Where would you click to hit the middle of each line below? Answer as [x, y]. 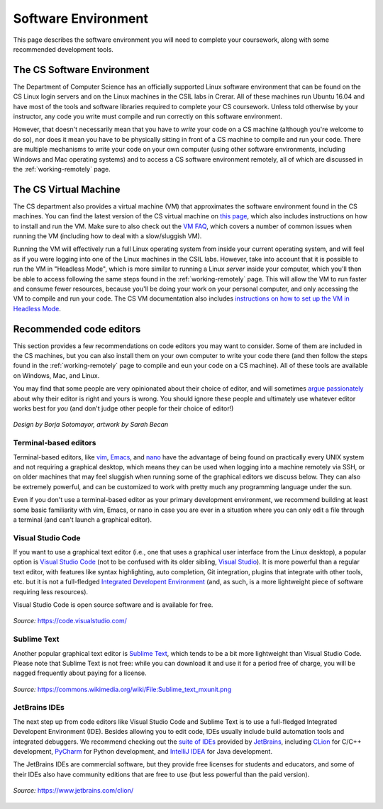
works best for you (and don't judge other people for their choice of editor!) [123, 408]
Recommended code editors [77, 329]
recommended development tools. [63, 49]
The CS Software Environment [81, 70]
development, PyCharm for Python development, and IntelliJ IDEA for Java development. [143, 752]
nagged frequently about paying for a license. [80, 673]
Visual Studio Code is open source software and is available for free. [113, 605]
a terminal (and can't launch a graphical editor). [83, 519]
